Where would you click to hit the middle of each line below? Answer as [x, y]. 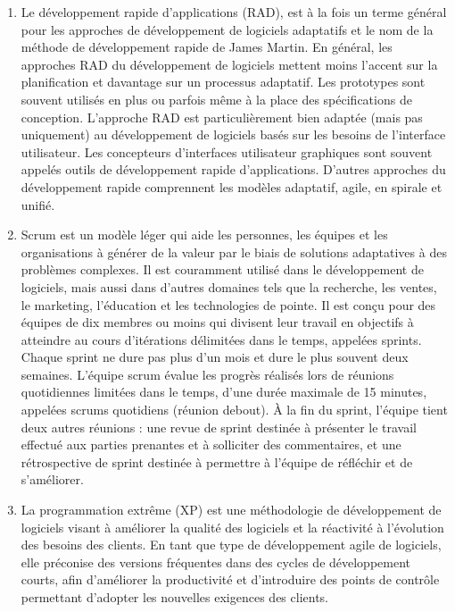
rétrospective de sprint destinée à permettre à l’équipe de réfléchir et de [217, 461]
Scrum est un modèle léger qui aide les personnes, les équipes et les [204, 235]
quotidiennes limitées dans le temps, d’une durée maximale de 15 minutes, [224, 392]
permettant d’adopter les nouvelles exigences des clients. [174, 597]
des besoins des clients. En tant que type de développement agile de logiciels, [231, 545]
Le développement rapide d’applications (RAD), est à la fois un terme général [234, 12]
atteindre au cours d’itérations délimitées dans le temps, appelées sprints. [221, 339]
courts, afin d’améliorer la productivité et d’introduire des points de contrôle [230, 579]
